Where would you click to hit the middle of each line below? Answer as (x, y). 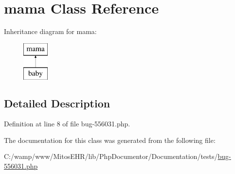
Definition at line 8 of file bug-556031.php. (67, 124)
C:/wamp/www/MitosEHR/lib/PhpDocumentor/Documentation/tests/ (111, 156)
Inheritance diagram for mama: (50, 31)
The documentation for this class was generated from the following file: (110, 140)
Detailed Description (57, 103)
